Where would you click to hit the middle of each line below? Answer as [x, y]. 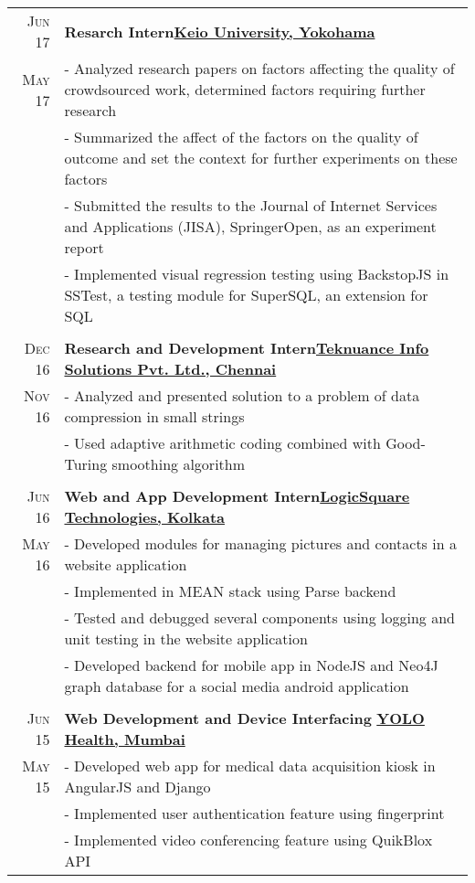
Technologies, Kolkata [144, 517]
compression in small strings [154, 416]
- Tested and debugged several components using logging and [259, 617]
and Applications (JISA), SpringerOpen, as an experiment [250, 226]
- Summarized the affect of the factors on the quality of [241, 137]
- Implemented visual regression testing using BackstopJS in [257, 274]
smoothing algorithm [179, 464]
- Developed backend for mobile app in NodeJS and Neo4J [251, 665]
